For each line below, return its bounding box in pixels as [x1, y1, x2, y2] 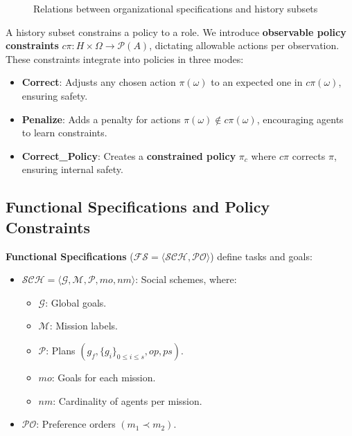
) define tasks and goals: [210, 248, 313, 263]
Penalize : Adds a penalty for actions [21, 111, 181, 126]
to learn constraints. [21, 125, 107, 140]
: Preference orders [36, 417, 116, 431]
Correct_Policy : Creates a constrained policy [21, 148, 236, 163]
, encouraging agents [256, 111, 344, 126]
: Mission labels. [49, 318, 118, 333]
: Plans [46, 343, 76, 357]
